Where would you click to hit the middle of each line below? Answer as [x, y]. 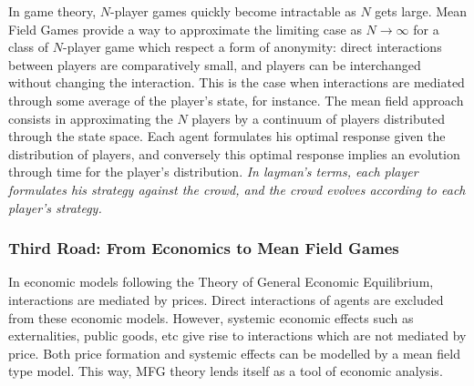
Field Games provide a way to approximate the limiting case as [185, 29]
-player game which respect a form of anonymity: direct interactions [252, 47]
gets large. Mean [421, 11]
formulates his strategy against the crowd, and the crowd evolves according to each [237, 189]
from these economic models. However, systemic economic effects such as [211, 317]
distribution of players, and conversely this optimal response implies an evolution [234, 153]
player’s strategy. [55, 207]
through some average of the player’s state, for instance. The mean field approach [236, 100]
